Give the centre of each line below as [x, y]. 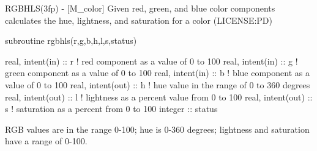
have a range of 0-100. [46, 141]
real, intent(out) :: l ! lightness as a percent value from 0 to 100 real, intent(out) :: [159, 97]
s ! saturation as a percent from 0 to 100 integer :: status [111, 109]
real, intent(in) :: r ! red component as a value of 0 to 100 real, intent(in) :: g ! [151, 61]
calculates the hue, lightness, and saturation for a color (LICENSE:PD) [139, 20]
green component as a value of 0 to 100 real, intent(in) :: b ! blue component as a [157, 73]
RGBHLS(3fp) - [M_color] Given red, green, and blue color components [140, 8]
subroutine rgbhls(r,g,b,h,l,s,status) [71, 40]
